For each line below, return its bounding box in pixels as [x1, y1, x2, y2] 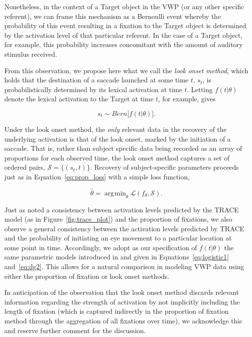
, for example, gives [158, 94, 216, 104]
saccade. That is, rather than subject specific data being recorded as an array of [4, 143, 242, 153]
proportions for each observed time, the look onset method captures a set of [4, 152, 230, 162]
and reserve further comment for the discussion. [4, 325, 146, 335]
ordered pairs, [4, 162, 46, 172]
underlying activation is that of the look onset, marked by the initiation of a [4, 133, 231, 144]
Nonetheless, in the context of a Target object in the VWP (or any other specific [4, 1, 244, 11]
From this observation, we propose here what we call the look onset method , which [4, 65, 249, 75]
